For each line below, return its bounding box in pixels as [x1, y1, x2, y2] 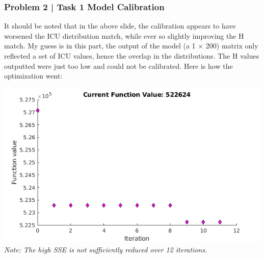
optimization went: [4, 70, 63, 81]
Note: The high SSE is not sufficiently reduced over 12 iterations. [4, 244, 207, 254]
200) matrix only [205, 40, 258, 51]
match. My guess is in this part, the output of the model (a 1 [4, 40, 196, 51]
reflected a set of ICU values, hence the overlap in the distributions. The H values [4, 50, 259, 61]
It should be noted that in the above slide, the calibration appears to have [4, 20, 236, 31]
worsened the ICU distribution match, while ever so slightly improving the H [4, 30, 244, 41]
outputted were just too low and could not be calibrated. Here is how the [4, 60, 233, 71]
